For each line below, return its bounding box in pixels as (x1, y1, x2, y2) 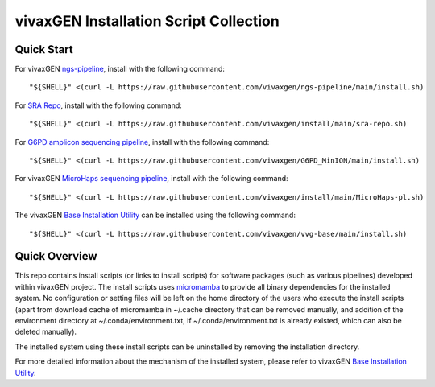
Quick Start (14, 43, 73, 56)
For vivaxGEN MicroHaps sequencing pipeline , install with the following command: (14, 174, 289, 183)
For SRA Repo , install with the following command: (14, 101, 183, 110)
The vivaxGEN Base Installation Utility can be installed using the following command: (14, 210, 296, 220)
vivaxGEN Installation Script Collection (14, 12, 280, 30)
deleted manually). (14, 327, 77, 337)
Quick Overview (14, 249, 97, 263)
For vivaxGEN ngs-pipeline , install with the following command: (14, 64, 226, 74)
